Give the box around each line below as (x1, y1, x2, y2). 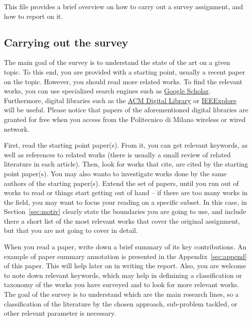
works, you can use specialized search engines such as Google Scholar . (4, 86, 211, 96)
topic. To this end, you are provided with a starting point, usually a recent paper (4, 66, 245, 76)
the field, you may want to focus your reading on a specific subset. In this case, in (4, 197, 247, 207)
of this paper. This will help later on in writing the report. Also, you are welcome (4, 260, 246, 271)
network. (4, 123, 30, 134)
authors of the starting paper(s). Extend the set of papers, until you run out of (4, 178, 239, 188)
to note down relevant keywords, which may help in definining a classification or (4, 270, 242, 280)
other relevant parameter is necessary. (4, 308, 116, 318)
